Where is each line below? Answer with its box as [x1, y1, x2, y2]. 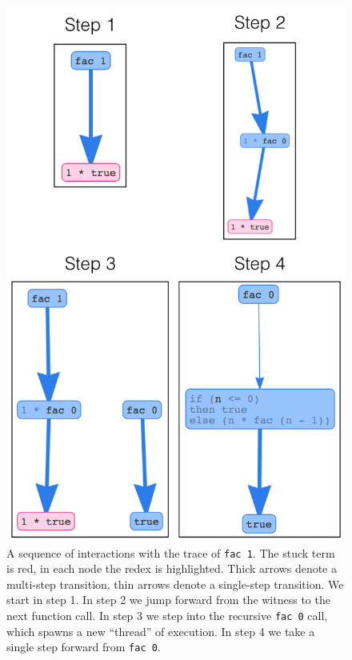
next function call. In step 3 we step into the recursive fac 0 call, [6, 607, 328, 624]
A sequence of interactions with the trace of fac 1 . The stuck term [6, 544, 335, 561]
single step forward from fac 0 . [6, 638, 161, 655]
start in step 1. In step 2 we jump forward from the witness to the [6, 591, 330, 608]
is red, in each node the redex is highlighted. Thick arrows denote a [6, 560, 337, 577]
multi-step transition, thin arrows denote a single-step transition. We [6, 575, 344, 592]
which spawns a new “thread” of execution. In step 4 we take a [6, 622, 315, 639]
